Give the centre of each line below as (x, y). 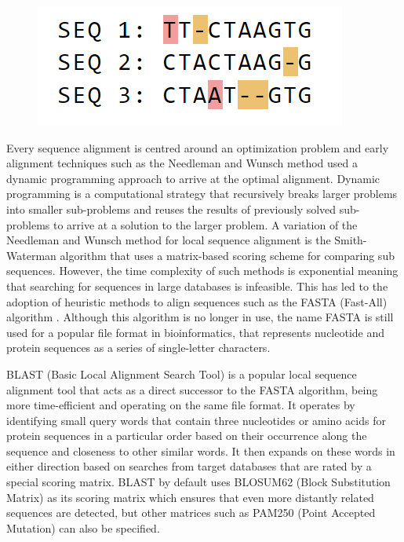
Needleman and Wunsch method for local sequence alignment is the (169, 240)
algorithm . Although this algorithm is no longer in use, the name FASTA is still (200, 317)
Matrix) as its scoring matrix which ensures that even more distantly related (190, 497)
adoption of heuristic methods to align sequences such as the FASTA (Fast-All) (197, 301)
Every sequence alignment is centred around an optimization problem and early (198, 147)
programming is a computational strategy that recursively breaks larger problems (202, 194)
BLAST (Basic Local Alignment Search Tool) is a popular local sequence (182, 374)
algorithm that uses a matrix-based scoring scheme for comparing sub (227, 255)
